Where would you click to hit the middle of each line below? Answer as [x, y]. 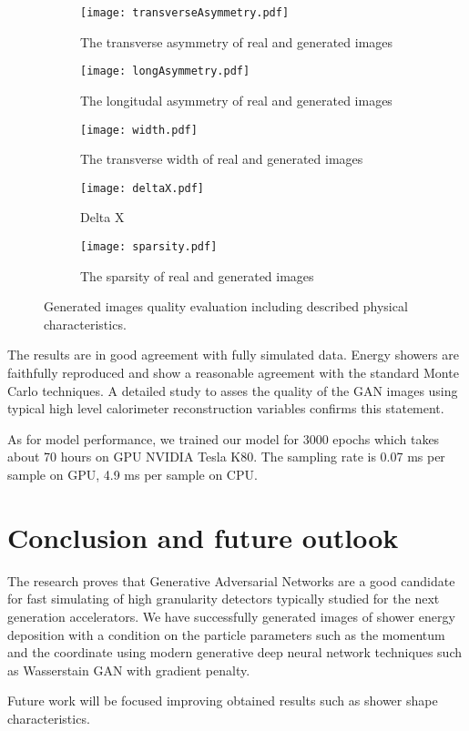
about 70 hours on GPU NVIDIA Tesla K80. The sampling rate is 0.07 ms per [226, 457]
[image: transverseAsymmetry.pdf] [185, 13]
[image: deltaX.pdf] [143, 188]
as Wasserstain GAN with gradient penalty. [129, 670]
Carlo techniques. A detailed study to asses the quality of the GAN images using [233, 390]
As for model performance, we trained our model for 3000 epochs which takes [224, 438]
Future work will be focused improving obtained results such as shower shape [223, 701]
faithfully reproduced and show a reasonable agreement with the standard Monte [233, 373]
